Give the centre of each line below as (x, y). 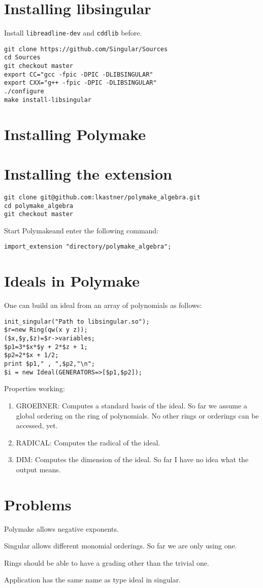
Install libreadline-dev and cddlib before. (73, 33)
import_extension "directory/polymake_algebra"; (88, 247)
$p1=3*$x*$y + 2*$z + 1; (46, 347)
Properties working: (35, 388)
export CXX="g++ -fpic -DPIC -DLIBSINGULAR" (80, 83)
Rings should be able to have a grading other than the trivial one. (107, 562)
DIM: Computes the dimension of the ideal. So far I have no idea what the (132, 459)
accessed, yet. (37, 425)
